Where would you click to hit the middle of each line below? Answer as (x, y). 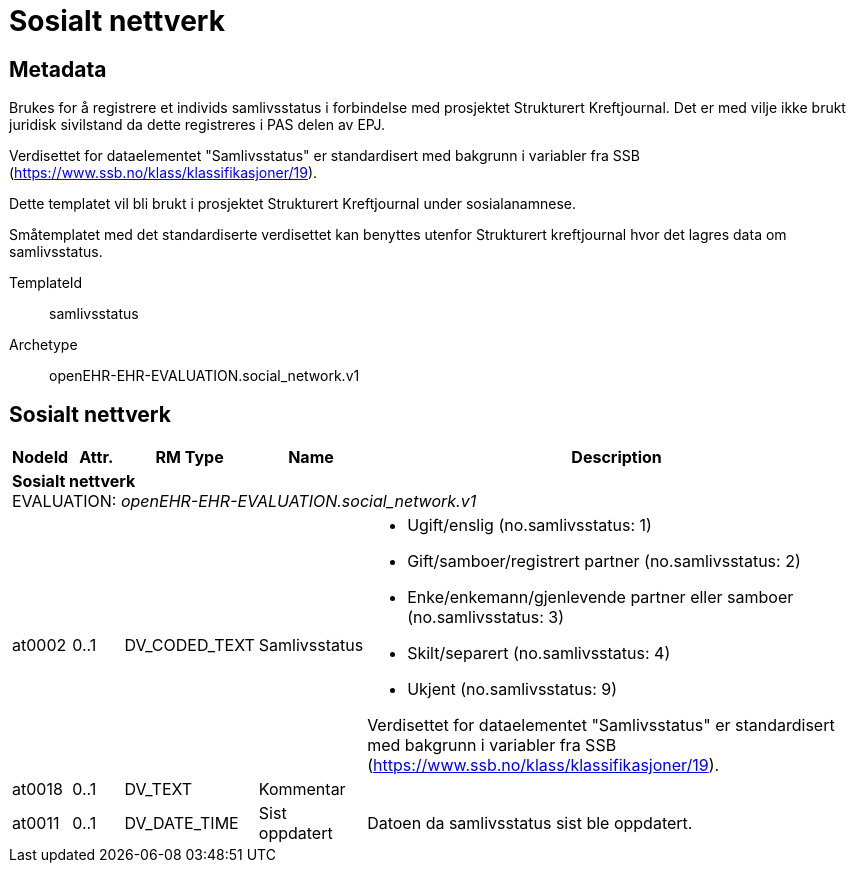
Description (616, 457)
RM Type (189, 457)
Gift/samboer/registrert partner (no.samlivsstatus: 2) (604, 561)
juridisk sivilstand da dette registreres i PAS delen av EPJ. (197, 125)
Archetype (43, 345)
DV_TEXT (158, 789)
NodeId (40, 457)
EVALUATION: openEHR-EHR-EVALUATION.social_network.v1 (244, 501)
